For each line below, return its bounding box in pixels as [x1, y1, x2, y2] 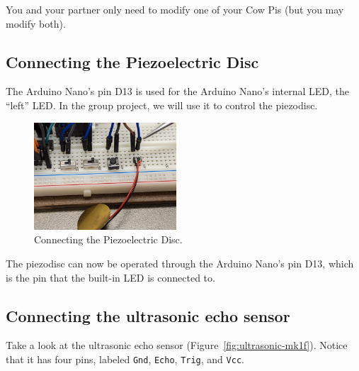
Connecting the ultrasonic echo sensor [6, 304, 290, 326]
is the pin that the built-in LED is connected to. [6, 270, 215, 284]
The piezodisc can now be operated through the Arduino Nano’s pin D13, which [6, 255, 354, 270]
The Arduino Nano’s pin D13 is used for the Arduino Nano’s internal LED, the [6, 84, 350, 99]
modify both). [6, 16, 66, 31]
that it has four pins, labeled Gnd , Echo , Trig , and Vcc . [6, 351, 244, 366]
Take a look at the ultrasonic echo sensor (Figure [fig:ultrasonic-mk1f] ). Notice [6, 338, 348, 353]
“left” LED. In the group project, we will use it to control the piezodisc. [6, 97, 318, 112]
